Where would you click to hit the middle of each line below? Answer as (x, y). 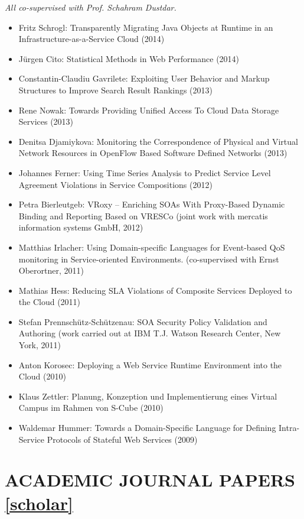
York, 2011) (40, 345)
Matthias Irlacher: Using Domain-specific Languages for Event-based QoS (152, 247)
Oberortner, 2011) (51, 270)
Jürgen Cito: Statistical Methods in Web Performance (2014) (129, 58)
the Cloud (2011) (50, 302)
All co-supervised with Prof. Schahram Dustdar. (91, 7)
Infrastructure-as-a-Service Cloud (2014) (91, 39)
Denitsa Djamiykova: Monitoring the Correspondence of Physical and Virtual (158, 141)
